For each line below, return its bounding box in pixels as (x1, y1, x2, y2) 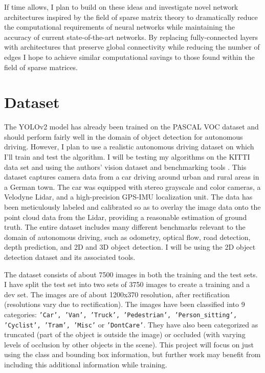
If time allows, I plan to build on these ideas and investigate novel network (4, 2, 238, 12)
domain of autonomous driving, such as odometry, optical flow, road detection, (4, 231, 251, 242)
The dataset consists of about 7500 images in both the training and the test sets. (4, 269, 258, 279)
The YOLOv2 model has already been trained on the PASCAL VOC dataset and (4, 121, 259, 132)
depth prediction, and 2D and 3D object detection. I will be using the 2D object (4, 242, 256, 252)
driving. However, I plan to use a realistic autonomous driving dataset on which (4, 141, 254, 152)
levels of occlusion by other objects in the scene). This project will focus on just (4, 339, 254, 349)
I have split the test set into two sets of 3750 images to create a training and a (4, 279, 250, 290)
